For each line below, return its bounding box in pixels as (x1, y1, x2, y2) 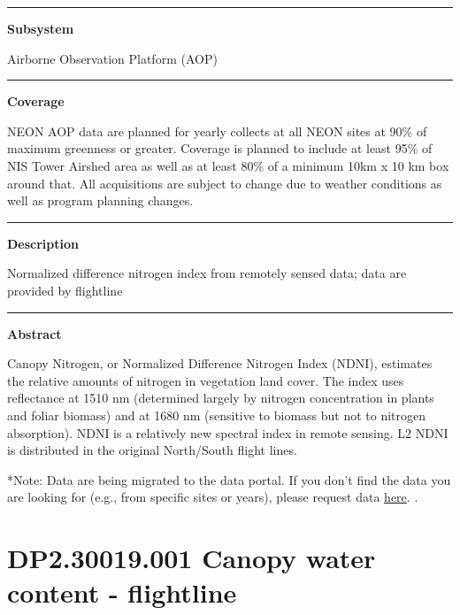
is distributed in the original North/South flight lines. (7, 441, 297, 459)
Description (7, 234, 80, 252)
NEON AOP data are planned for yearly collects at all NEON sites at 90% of (7, 121, 427, 140)
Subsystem (7, 19, 74, 37)
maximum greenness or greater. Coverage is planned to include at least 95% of (7, 139, 433, 158)
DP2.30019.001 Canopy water (7, 540, 376, 576)
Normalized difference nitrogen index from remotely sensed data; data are (7, 264, 407, 282)
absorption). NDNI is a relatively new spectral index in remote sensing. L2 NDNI (7, 423, 448, 442)
